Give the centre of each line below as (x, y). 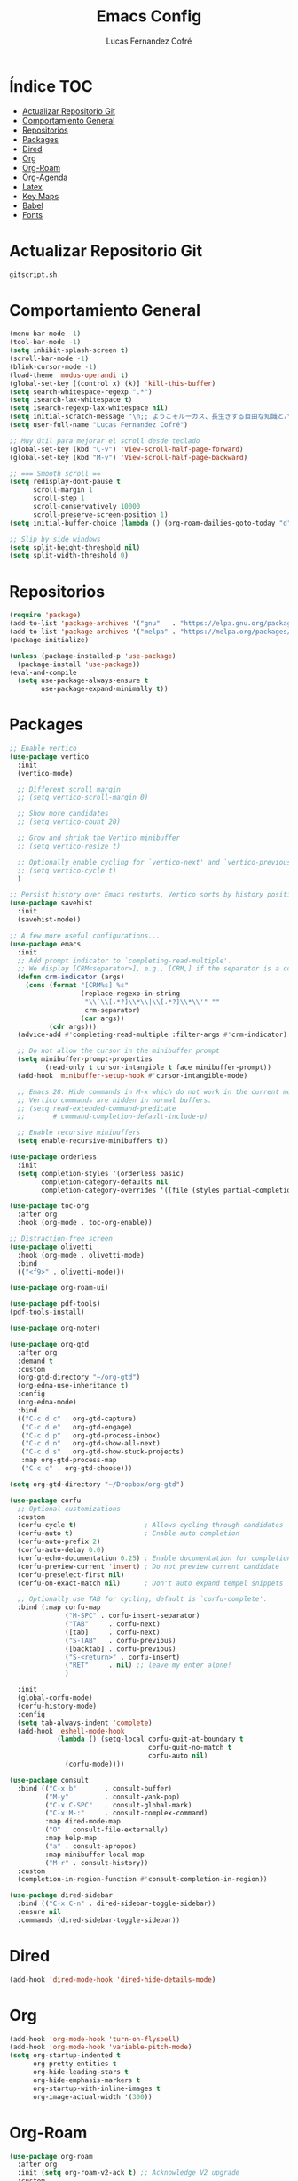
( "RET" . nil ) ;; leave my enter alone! (149, 1665)
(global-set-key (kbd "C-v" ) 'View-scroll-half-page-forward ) (126, 449)
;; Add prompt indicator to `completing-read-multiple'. (125, 961)
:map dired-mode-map (83, 1822)
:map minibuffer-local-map (94, 1855)
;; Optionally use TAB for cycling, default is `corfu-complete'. (142, 1599)
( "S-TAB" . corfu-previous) (121, 1640)
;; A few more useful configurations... (85, 936)
